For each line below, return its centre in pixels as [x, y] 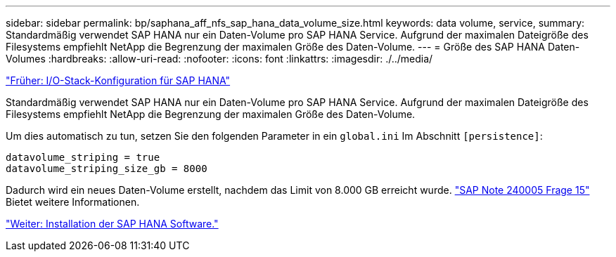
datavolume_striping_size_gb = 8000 [107, 169]
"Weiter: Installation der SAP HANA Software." [112, 224]
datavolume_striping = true [83, 157]
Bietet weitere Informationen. [73, 202]
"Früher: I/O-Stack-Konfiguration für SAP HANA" [118, 80]
